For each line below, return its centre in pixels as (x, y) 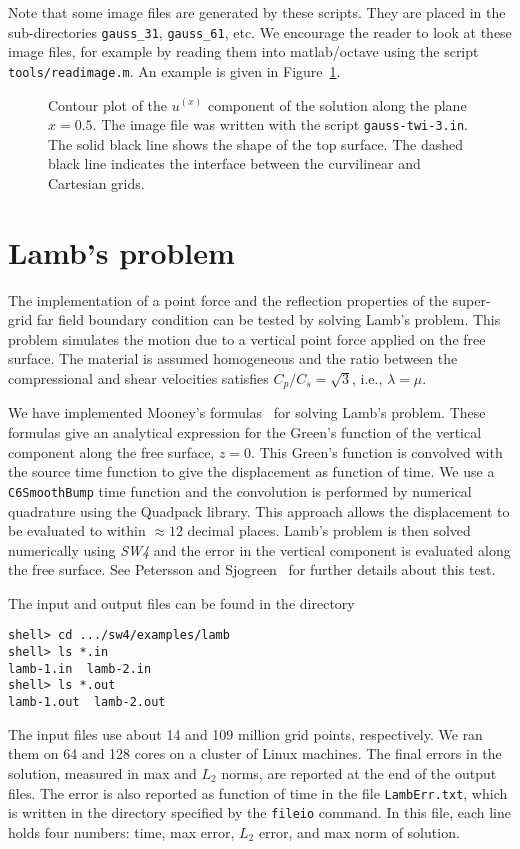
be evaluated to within (77, 530)
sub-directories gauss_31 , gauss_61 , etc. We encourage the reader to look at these (260, 31)
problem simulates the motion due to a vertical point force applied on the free (247, 338)
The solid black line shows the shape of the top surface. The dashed (256, 143)
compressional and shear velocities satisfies (138, 378)
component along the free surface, (111, 451)
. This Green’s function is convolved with (377, 451)
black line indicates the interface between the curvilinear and (234, 163)
